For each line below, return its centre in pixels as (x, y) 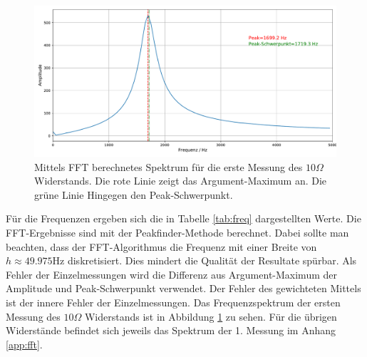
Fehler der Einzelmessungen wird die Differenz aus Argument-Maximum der (171, 274)
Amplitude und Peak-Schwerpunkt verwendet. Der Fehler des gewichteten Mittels (183, 288)
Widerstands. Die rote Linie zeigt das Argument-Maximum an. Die (181, 181)
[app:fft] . (24, 344)
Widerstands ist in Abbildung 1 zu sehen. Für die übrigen (211, 316)
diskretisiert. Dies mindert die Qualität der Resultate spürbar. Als (212, 260)
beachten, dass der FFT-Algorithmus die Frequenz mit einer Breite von (161, 246)
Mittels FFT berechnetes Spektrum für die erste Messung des (169, 166)
